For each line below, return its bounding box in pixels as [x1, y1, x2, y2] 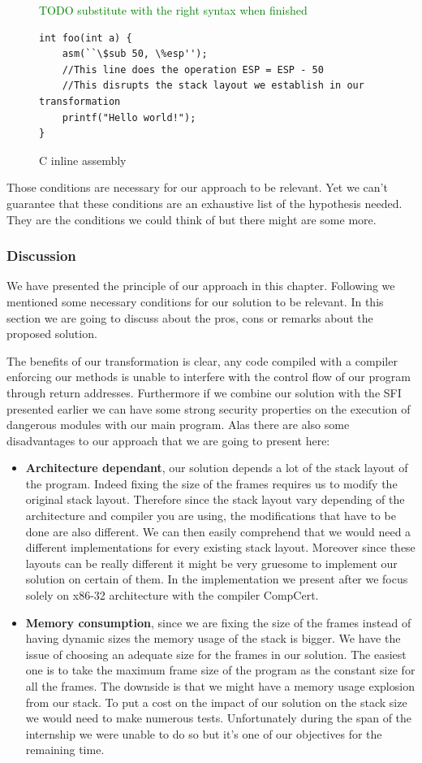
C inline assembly [39, 151, 127, 168]
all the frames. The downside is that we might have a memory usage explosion [25, 678, 415, 694]
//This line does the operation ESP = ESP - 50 [62, 63, 324, 76]
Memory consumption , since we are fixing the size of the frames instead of [25, 613, 411, 631]
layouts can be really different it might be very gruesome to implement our [25, 554, 398, 571]
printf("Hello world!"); [62, 111, 196, 124]
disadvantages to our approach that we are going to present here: [6, 431, 330, 449]
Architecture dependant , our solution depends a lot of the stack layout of [25, 459, 408, 476]
